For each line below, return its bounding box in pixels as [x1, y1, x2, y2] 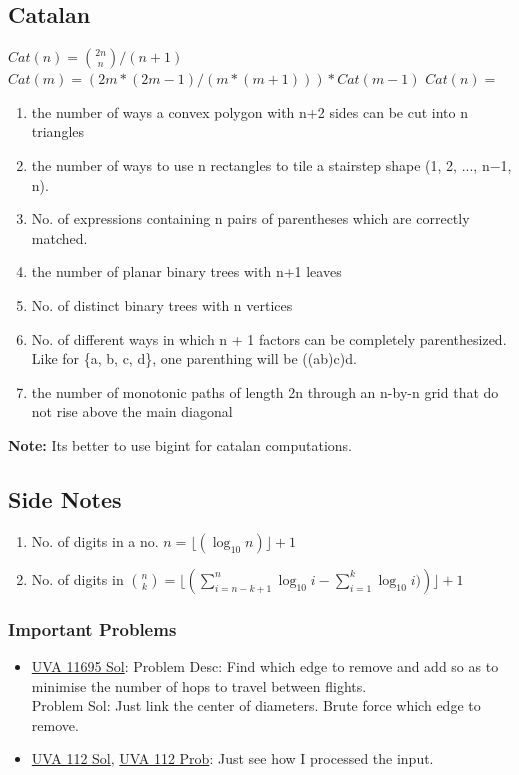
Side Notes [8, 483, 122, 514]
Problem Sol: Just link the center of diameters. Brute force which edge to [31, 695, 481, 716]
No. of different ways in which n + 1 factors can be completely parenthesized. [31, 328, 507, 349]
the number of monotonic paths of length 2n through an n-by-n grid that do [31, 381, 499, 402]
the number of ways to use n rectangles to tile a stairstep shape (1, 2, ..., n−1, [31, 154, 512, 175]
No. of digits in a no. [31, 530, 159, 551]
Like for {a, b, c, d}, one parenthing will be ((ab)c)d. [31, 348, 357, 369]
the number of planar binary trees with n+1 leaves [31, 261, 342, 282]
